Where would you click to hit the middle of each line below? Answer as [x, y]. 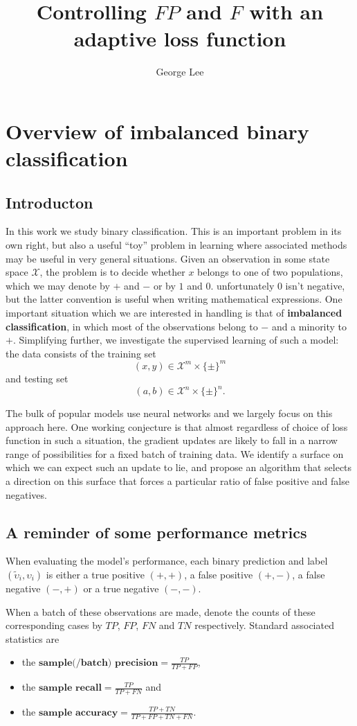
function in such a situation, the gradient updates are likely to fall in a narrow [172, 440]
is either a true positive [95, 574]
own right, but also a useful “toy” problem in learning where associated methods [176, 245]
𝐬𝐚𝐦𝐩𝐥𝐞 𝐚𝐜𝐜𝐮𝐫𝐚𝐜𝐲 [78, 713]
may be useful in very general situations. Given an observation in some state [168, 258]
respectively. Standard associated [264, 625]
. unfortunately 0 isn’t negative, [278, 285]
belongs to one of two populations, [270, 272]
